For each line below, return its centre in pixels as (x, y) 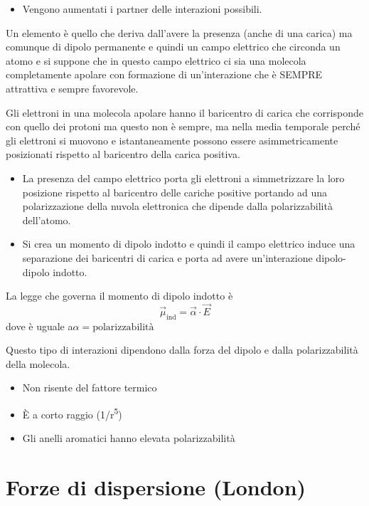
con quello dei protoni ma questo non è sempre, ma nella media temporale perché (183, 126)
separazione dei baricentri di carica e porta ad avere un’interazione (167, 257)
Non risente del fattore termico (90, 388)
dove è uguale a (39, 326)
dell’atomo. (47, 220)
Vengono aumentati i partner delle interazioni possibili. (142, 9)
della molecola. (38, 363)
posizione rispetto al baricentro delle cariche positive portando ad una (175, 192)
